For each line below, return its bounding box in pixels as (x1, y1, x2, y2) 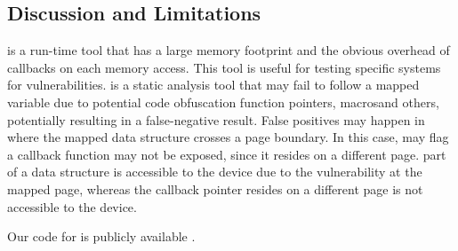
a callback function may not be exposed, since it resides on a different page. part (7, 145, 446, 163)
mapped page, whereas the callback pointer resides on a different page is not (7, 179, 423, 198)
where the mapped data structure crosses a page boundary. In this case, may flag (7, 128, 449, 146)
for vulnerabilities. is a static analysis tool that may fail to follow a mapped (7, 75, 420, 94)
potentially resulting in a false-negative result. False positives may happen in (7, 110, 425, 129)
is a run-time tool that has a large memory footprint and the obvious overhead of (7, 41, 450, 59)
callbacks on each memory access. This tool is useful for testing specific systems (7, 58, 441, 76)
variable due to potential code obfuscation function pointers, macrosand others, (7, 92, 439, 111)
